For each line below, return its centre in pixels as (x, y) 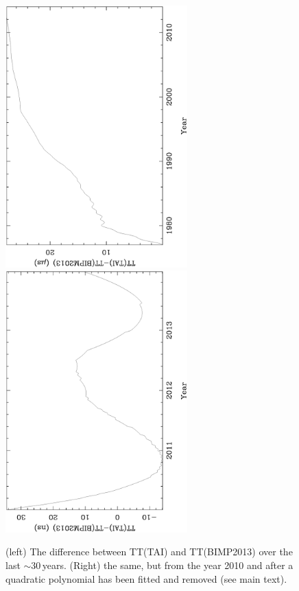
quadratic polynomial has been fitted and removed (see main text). (146, 578)
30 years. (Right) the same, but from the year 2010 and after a (162, 565)
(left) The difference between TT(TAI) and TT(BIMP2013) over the (149, 552)
